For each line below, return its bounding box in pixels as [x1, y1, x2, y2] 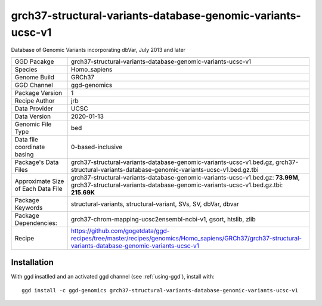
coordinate [14, 143, 45, 151]
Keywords [14, 203, 43, 212]
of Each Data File [14, 184, 63, 193]
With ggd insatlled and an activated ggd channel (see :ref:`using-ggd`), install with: [11, 273, 215, 280]
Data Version [14, 112, 51, 120]
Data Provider [14, 104, 54, 113]
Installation [11, 257, 54, 268]
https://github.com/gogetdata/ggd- [70, 227, 170, 235]
